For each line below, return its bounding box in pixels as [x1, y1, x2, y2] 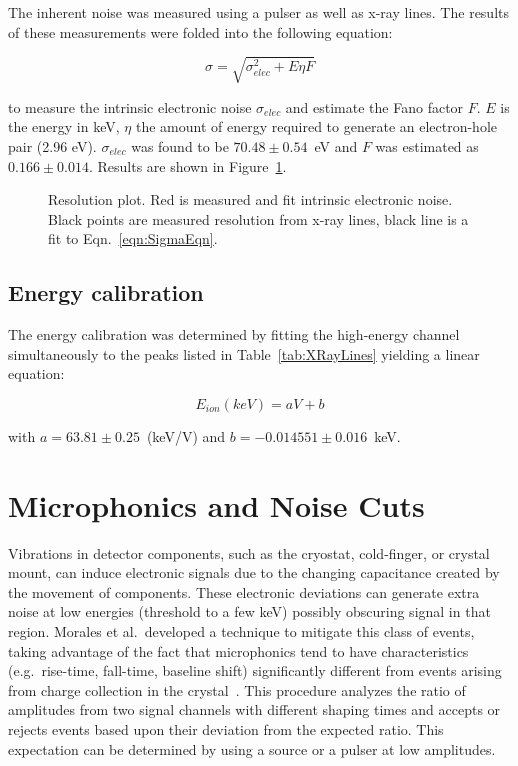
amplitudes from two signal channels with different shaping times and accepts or [8, 699, 501, 720]
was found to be [131, 135, 229, 156]
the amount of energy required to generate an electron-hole [135, 116, 498, 137]
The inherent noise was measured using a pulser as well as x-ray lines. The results [8, 2, 510, 22]
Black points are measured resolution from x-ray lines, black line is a [48, 208, 469, 229]
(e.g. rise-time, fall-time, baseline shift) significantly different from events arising [8, 660, 502, 681]
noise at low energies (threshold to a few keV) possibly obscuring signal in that [8, 601, 491, 622]
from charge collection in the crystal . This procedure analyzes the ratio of [8, 679, 466, 700]
